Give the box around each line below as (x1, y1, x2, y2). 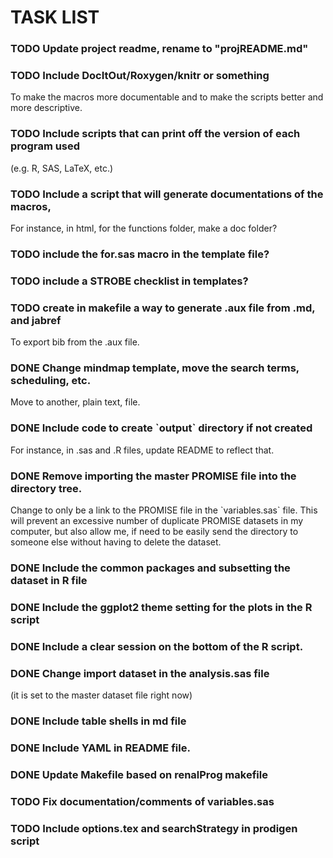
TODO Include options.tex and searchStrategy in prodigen (10, 821, 298, 835)
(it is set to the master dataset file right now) (10, 689, 193, 701)
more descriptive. (10, 102, 83, 114)
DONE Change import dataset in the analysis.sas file (10, 666, 270, 680)
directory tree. (10, 481, 83, 495)
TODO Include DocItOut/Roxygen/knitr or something (10, 69, 270, 83)
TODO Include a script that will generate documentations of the (10, 187, 324, 201)
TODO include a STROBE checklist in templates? (10, 274, 249, 288)
